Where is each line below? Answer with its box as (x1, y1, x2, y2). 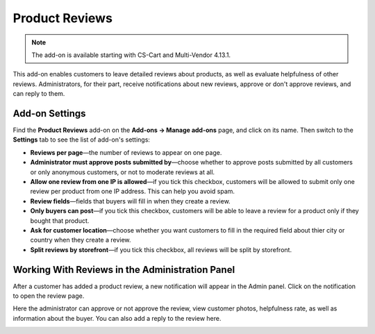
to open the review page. (12, 292, 85, 300)
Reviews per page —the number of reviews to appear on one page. (30, 148, 222, 156)
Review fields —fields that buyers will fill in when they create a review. (30, 197, 231, 205)
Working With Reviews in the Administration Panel (12, 264, 235, 276)
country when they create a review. (30, 236, 131, 244)
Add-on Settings (12, 108, 86, 119)
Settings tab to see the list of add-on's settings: (12, 135, 151, 144)
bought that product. (30, 216, 90, 225)
